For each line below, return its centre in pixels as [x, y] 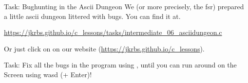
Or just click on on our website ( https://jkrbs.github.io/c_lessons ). [104, 48]
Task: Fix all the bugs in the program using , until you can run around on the [120, 65]
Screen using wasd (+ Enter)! [48, 74]
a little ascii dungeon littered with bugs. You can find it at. [92, 16]
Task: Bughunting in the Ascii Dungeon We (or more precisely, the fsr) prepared [124, 6]
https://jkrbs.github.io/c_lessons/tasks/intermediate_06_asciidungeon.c [113, 32]
